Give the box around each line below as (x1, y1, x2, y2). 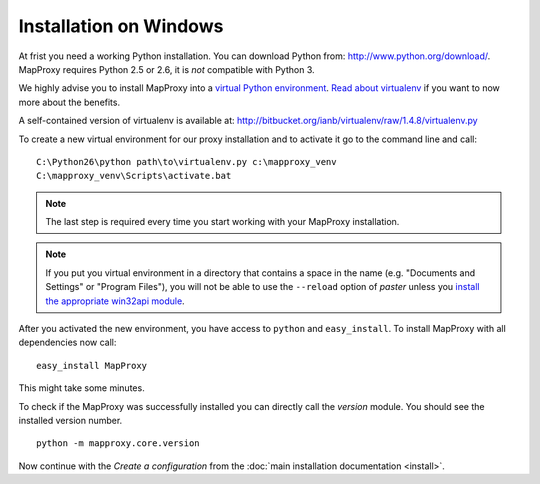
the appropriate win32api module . (45, 295, 185, 307)
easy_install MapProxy (36, 360, 148, 371)
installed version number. (18, 414, 123, 426)
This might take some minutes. (18, 382, 145, 394)
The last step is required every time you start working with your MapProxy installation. (45, 216, 400, 228)
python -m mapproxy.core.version (36, 438, 200, 449)
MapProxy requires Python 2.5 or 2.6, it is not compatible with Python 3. (18, 63, 315, 75)
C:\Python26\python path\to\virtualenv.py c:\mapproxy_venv (36, 156, 337, 167)
